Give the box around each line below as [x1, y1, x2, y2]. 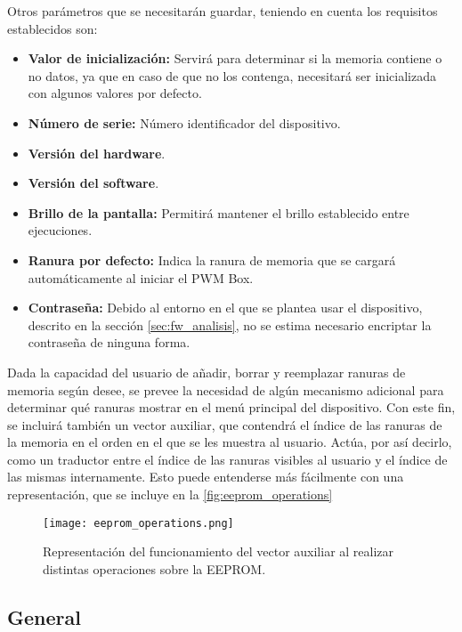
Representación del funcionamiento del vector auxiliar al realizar [43, 542, 394, 561]
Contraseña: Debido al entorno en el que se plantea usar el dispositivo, [28, 298, 423, 317]
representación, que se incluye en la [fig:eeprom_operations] [7, 485, 333, 504]
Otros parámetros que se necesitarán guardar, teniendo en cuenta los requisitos [7, 2, 438, 20]
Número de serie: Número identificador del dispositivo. [28, 113, 341, 132]
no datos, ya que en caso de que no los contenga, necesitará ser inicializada [28, 66, 436, 85]
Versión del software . [28, 174, 159, 192]
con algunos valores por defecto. [28, 84, 202, 102]
